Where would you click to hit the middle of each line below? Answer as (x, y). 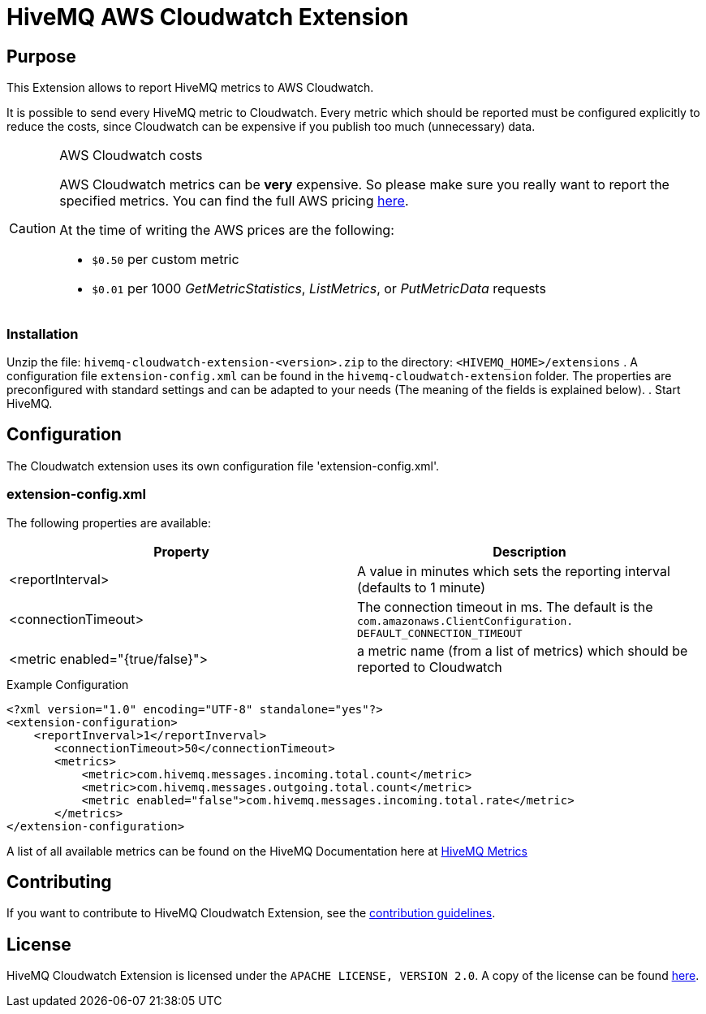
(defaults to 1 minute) (422, 587)
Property (181, 551)
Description (529, 551)
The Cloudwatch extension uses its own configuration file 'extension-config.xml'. (223, 466)
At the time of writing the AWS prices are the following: (227, 230)
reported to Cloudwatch (430, 667)
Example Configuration (68, 684)
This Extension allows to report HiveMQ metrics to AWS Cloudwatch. (190, 88)
